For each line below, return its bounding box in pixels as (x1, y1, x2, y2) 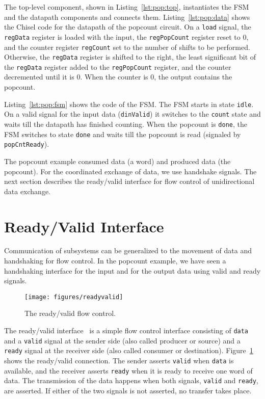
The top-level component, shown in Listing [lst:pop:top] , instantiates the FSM (4, 2, 249, 12)
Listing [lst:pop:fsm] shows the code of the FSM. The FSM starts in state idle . (4, 98, 254, 109)
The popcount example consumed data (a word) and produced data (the (4, 155, 231, 166)
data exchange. (4, 185, 50, 196)
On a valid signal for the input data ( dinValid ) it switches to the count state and (4, 109, 261, 119)
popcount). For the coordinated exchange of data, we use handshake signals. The (4, 166, 257, 176)
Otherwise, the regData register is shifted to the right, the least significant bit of (4, 51, 256, 62)
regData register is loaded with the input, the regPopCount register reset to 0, (4, 31, 249, 42)
